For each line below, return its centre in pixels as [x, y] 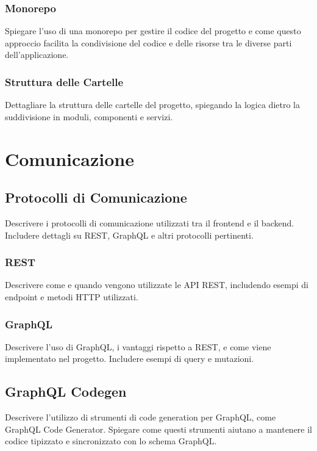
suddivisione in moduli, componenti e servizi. [89, 116]
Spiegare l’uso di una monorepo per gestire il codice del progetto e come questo [153, 31]
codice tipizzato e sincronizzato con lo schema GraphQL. [111, 441]
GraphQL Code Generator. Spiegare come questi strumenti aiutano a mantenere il [158, 429]
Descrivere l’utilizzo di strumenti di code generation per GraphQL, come [141, 417]
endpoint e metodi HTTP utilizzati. [72, 296]
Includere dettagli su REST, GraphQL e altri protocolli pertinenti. [129, 235]
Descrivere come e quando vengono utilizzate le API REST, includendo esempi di [157, 285]
